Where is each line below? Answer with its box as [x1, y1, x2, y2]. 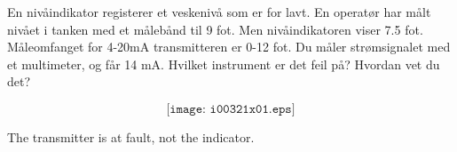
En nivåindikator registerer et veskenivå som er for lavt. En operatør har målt [7, 3, 431, 20]
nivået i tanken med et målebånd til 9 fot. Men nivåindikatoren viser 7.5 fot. [7, 20, 423, 38]
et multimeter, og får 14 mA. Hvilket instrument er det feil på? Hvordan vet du [7, 54, 440, 73]
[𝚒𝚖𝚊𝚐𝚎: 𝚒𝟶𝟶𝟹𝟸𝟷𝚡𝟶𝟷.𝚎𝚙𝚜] [166, 102, 295, 116]
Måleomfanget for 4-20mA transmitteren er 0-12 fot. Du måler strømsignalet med [7, 37, 451, 56]
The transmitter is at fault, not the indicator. [7, 127, 255, 146]
